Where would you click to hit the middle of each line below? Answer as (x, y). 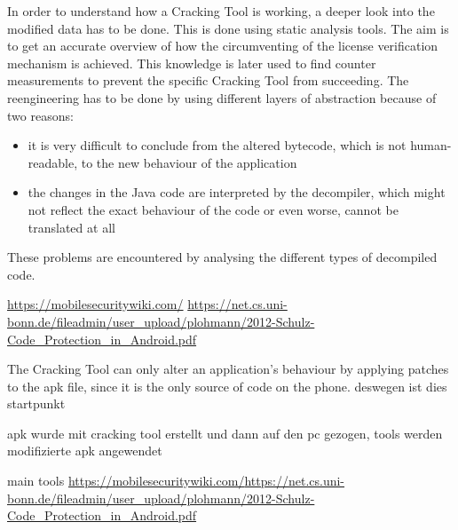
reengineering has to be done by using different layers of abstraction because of (222, 97)
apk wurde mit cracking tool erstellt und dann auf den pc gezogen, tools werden (225, 433)
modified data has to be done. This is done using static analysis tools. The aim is (228, 28)
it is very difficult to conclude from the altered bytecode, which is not (217, 145)
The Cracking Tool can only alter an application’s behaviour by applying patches (228, 369)
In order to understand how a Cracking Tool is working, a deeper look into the (221, 11)
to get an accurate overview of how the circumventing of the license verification (223, 46)
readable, (53, 162)
